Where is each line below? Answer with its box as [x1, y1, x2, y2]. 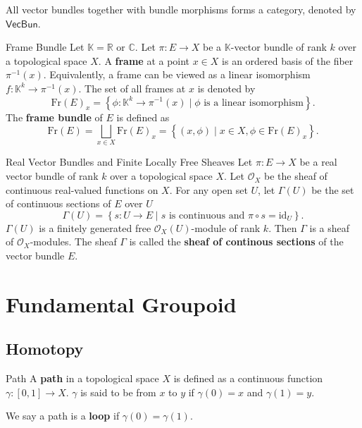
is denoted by [197, 80, 256, 95]
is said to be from [80, 384, 156, 399]
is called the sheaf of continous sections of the [129, 234, 344, 249]
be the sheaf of [263, 169, 327, 183]
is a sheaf [309, 220, 350, 235]
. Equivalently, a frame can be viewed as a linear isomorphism [43, 67, 311, 82]
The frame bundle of [6, 109, 103, 124]
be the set [311, 182, 354, 197]
